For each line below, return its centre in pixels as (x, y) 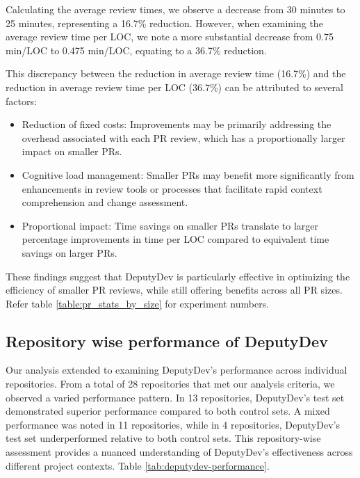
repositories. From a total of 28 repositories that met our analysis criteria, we (170, 384)
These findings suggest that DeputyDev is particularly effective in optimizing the (178, 276)
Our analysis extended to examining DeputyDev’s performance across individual (177, 370)
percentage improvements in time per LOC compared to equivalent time (175, 239)
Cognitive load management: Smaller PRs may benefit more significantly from (188, 174)
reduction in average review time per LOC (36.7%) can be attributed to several (174, 87)
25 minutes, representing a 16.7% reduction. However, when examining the (164, 23)
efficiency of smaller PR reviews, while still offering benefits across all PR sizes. (174, 290)
